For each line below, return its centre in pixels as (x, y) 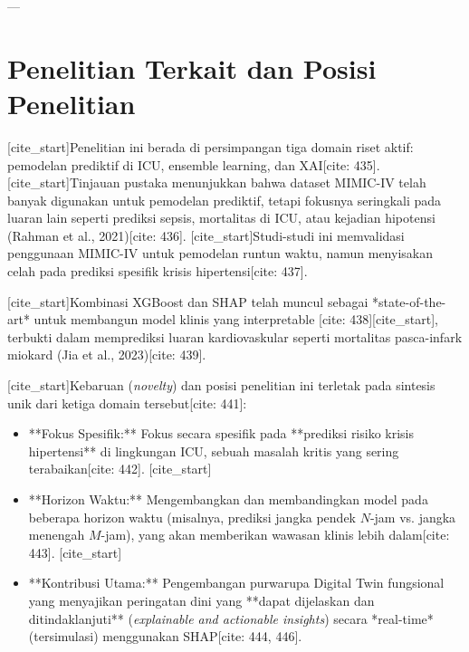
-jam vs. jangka (413, 517)
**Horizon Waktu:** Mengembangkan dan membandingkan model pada (228, 499)
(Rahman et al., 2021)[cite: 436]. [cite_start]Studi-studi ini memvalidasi (206, 235)
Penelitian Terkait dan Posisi (192, 67)
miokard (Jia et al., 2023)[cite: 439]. (107, 355)
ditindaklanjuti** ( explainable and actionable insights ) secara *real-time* (231, 618)
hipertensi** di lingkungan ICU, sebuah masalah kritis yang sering (214, 451)
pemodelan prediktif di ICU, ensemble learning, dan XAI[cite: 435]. (194, 164)
